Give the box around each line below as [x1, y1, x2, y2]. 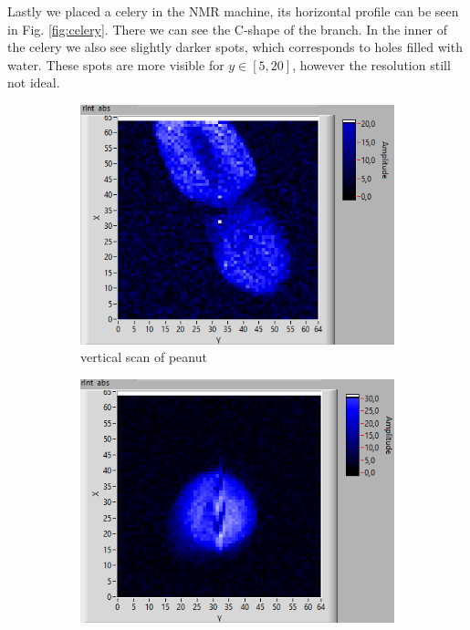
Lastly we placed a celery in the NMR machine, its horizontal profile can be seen [7, 2, 459, 20]
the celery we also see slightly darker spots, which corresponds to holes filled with [7, 37, 463, 57]
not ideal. [7, 73, 60, 92]
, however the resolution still [292, 55, 451, 74]
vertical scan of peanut [80, 347, 207, 367]
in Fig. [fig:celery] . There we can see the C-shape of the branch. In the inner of [7, 19, 447, 38]
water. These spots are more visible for [7, 55, 225, 74]
